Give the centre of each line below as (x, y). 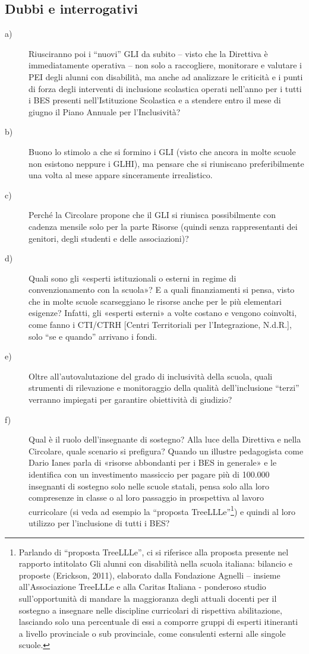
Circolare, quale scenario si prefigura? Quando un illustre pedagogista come (166, 451)
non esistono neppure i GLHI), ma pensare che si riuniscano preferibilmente (166, 163)
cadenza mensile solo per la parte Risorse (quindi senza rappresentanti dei (163, 226)
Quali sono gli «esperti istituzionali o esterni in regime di (133, 278)
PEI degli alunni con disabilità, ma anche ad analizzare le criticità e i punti (166, 76)
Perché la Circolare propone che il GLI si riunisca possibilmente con (152, 215)
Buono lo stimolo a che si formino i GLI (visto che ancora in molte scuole (162, 151)
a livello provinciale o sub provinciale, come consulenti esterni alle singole (152, 633)
